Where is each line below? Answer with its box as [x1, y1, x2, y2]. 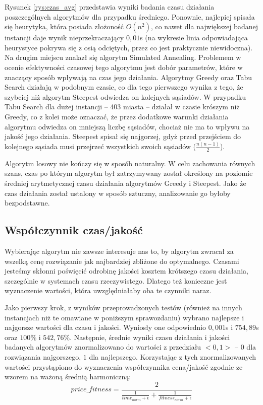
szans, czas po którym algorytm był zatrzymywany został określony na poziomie [5, 168, 253, 178]
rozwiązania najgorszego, [5, 351, 81, 362]
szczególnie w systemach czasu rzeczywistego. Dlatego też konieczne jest [5, 275, 227, 286]
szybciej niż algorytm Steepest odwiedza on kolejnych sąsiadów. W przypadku [5, 91, 246, 102]
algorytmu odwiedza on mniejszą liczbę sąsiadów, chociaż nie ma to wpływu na [5, 121, 250, 131]
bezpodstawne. [5, 197, 50, 208]
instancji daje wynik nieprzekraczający [5, 32, 124, 43]
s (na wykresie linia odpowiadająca [140, 32, 248, 43]
